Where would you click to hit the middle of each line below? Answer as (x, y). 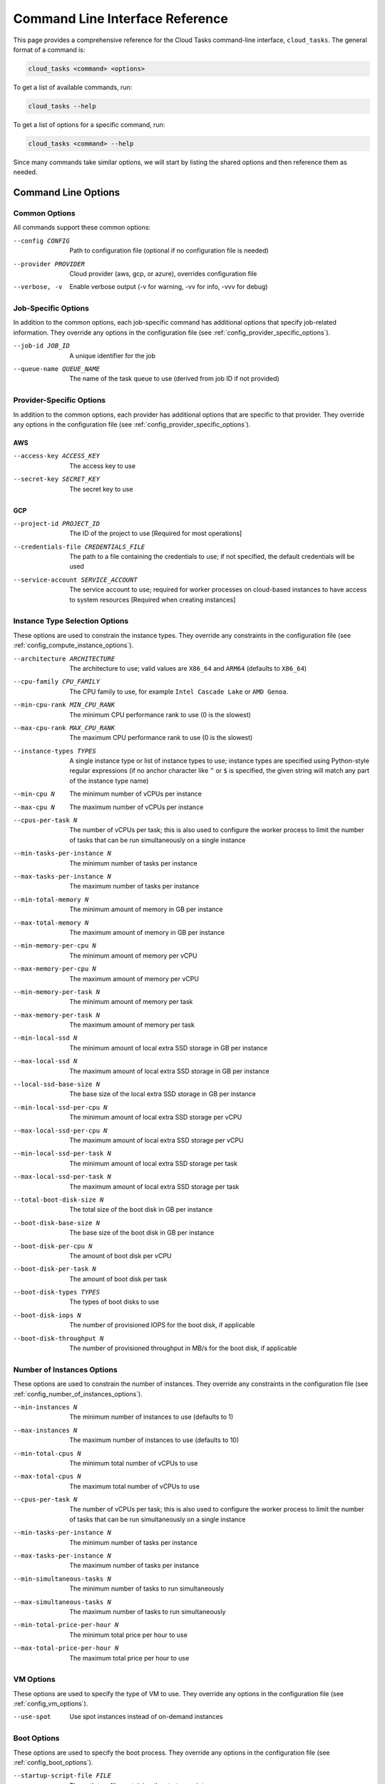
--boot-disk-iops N (47, 1315)
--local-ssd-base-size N (56, 1084)
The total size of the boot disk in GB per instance (141, 1210)
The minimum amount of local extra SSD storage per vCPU (156, 1117)
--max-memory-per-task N (56, 1015)
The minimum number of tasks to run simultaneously (147, 1588)
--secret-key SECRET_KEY (56, 479)
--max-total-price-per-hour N (66, 1648)
